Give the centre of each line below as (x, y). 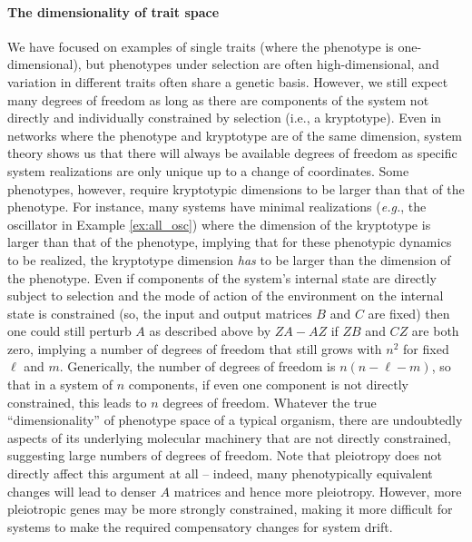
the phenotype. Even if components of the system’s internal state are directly (222, 277)
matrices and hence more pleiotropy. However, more (318, 491)
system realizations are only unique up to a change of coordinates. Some (208, 170)
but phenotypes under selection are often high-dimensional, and (262, 64)
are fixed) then (409, 313)
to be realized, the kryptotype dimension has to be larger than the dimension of (229, 259)
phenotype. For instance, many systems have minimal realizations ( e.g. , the (217, 207)
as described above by (210, 331)
